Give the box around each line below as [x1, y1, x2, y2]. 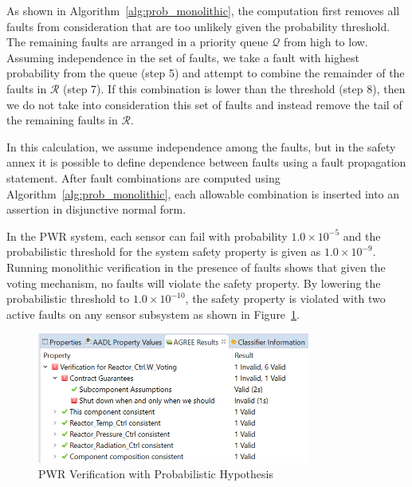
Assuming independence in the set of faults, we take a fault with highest [6, 49, 359, 65]
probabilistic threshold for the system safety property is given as [6, 243, 321, 260]
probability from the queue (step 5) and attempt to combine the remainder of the [6, 65, 405, 81]
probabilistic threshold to [6, 290, 130, 307]
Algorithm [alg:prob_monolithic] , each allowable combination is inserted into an [6, 185, 400, 202]
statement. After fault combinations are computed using [6, 169, 281, 186]
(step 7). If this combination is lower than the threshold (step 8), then [63, 80, 406, 96]
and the [343, 227, 381, 244]
